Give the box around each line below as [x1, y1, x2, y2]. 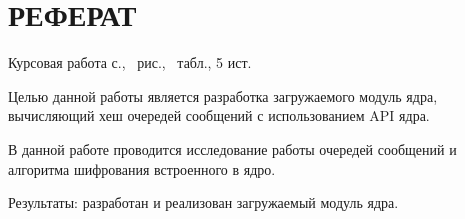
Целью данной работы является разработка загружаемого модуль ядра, [8, 85, 438, 106]
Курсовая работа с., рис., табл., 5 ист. [8, 52, 252, 73]
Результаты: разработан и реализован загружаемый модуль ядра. [8, 192, 399, 213]
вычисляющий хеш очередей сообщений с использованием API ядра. [8, 105, 430, 126]
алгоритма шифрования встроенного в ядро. [8, 158, 276, 179]
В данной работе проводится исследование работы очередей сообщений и [8, 138, 457, 159]
